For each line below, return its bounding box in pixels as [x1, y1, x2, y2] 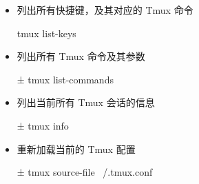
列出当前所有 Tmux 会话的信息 [17, 95, 155, 110]
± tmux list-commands [17, 72, 114, 86]
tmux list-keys [17, 25, 76, 40]
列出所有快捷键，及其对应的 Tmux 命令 [17, 3, 193, 17]
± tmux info [17, 118, 69, 132]
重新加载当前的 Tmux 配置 [17, 141, 136, 156]
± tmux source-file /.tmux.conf [17, 165, 153, 179]
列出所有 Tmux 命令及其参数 [17, 49, 145, 63]
